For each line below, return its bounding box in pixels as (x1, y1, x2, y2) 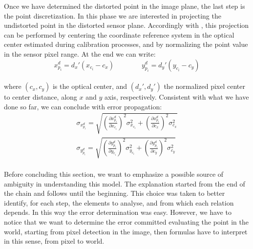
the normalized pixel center (164, 81, 245, 91)
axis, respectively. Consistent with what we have (104, 92, 249, 102)
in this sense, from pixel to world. (4, 236, 105, 246)
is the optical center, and (52, 81, 127, 91)
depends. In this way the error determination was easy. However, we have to (4, 207, 232, 217)
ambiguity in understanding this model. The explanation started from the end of (4, 178, 245, 188)
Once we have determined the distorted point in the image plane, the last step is (4, 1, 245, 11)
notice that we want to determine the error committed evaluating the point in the (4, 217, 249, 227)
